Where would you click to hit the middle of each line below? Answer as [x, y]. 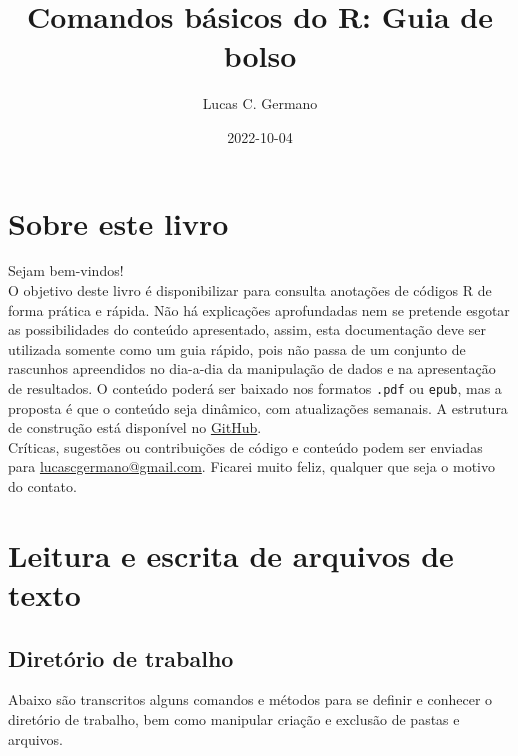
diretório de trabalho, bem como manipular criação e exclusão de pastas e [234, 718]
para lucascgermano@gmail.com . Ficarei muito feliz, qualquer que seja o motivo [252, 466]
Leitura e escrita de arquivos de [231, 554]
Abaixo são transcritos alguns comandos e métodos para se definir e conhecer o [250, 699]
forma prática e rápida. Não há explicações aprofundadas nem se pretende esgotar [259, 309]
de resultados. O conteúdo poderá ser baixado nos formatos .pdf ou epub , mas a [255, 388]
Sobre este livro [118, 222]
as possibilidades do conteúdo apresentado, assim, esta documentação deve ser [247, 329]
